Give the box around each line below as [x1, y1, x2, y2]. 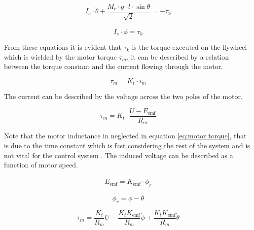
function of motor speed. [4, 160, 78, 170]
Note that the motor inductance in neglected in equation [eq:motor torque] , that [4, 131, 247, 141]
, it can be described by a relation [127, 51, 229, 62]
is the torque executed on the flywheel [132, 42, 247, 52]
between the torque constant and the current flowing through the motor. [4, 61, 223, 71]
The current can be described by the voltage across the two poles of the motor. [4, 91, 243, 101]
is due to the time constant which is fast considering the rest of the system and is [4, 140, 250, 151]
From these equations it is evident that [4, 42, 122, 52]
